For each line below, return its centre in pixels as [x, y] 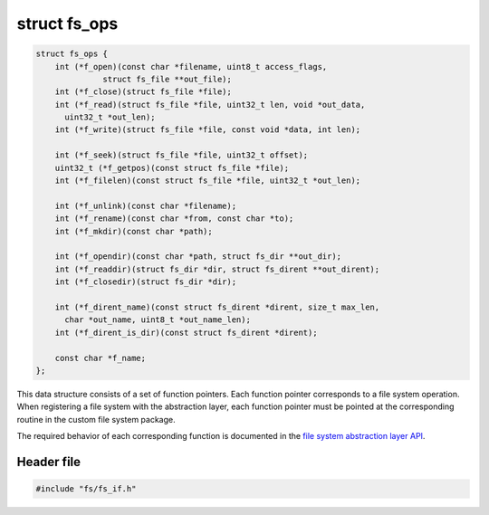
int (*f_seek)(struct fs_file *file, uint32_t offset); [182, 155]
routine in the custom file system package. [96, 419]
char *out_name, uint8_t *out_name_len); [158, 320]
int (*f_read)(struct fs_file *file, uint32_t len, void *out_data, [210, 105]
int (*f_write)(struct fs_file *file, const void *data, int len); [208, 130]
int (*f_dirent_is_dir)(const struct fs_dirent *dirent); [186, 332]
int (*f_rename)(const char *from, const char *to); [174, 219]
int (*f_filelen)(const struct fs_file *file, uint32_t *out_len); [208, 181]
